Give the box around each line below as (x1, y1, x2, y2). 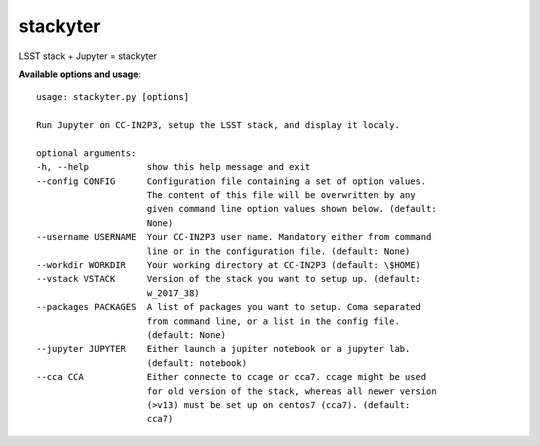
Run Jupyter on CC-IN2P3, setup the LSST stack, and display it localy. (36, 120, 400, 131)
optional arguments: (36, 147, 137, 159)
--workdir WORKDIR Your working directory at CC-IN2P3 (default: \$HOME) (36, 260, 422, 271)
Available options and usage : (18, 68, 142, 80)
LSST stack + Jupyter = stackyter (18, 50, 157, 62)
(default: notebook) (146, 357, 248, 369)
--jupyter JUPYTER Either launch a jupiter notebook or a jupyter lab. (36, 343, 411, 355)
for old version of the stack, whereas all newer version (146, 385, 437, 397)
